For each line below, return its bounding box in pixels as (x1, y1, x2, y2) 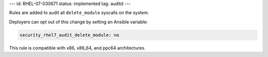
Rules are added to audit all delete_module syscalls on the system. (9, 10, 149, 16)
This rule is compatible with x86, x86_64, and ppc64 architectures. (9, 45, 146, 51)
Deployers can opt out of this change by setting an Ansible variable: (9, 19, 148, 25)
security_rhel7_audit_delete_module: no (19, 32, 119, 38)
